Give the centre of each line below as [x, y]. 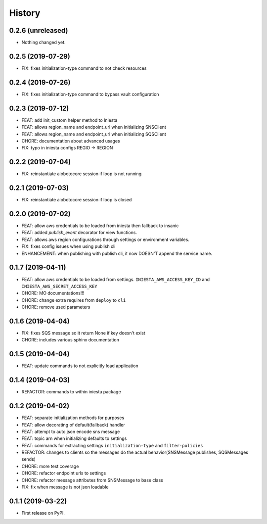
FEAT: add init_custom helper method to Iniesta [69, 120]
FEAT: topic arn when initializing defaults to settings [74, 438]
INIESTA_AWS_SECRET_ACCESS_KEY [59, 286]
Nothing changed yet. [44, 43]
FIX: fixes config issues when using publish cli [68, 246]
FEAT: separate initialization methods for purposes [73, 418]
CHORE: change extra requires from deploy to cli [74, 300]
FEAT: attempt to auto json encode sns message [71, 431]
